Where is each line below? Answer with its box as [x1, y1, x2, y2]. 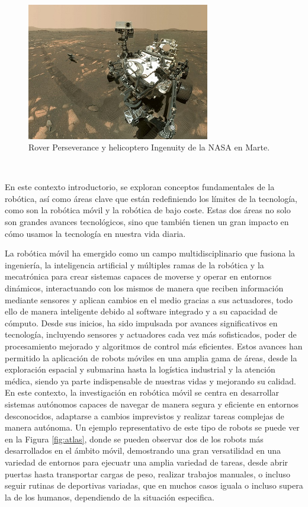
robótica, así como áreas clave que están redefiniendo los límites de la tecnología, [5, 192, 297, 204]
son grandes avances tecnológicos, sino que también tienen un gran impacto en [5, 216, 289, 228]
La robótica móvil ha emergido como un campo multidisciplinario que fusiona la [5, 247, 296, 259]
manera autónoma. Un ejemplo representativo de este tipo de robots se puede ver [5, 421, 300, 434]
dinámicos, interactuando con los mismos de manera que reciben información [5, 282, 284, 294]
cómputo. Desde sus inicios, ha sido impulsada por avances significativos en [5, 316, 278, 329]
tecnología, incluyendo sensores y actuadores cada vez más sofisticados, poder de [5, 328, 297, 341]
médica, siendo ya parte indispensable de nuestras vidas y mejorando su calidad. [5, 374, 296, 387]
